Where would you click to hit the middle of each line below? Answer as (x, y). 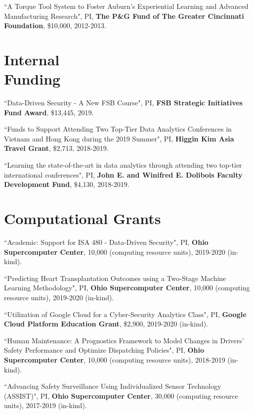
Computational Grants (83, 218)
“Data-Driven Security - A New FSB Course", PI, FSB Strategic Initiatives (123, 103)
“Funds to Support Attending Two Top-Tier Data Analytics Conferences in (118, 129)
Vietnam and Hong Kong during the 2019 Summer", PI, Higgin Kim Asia (119, 138)
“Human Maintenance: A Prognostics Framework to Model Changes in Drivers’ (124, 340)
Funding (32, 79)
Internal (32, 59)
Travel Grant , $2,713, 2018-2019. (56, 148)
